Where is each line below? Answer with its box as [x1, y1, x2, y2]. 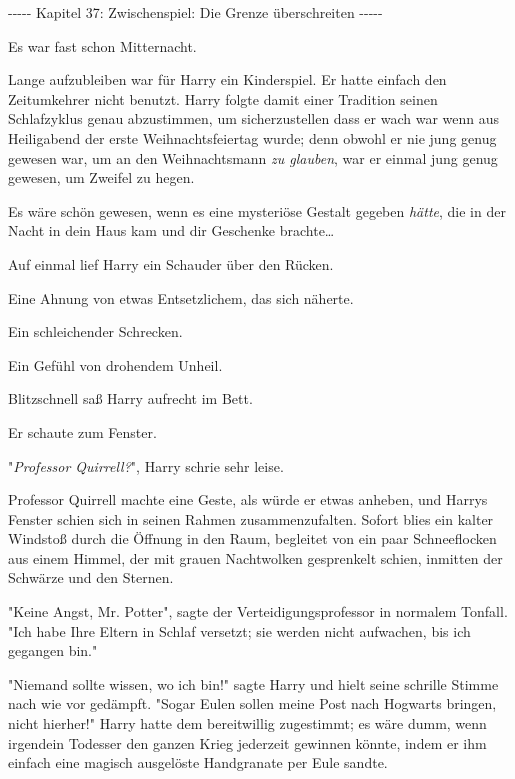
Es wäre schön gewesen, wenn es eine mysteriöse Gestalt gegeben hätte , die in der [8, 200, 506, 221]
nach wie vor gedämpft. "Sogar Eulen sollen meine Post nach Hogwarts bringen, [8, 693, 497, 714]
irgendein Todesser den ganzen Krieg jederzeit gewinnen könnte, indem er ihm [8, 732, 487, 753]
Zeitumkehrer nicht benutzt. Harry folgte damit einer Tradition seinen [8, 88, 438, 109]
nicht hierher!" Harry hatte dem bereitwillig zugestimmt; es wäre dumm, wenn [8, 713, 487, 734]
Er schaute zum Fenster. [8, 421, 157, 442]
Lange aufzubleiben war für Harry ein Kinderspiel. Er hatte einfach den [8, 69, 447, 90]
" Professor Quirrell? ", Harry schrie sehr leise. [8, 455, 284, 476]
